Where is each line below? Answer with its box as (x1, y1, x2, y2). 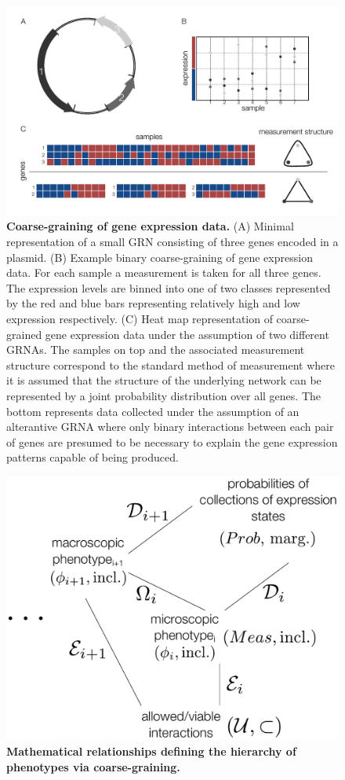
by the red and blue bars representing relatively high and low (6, 295, 300, 311)
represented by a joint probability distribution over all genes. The (6, 387, 321, 403)
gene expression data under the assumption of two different (45, 326, 329, 342)
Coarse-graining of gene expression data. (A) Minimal (6, 218, 294, 234)
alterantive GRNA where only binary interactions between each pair (6, 418, 334, 435)
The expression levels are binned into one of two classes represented (6, 279, 331, 296)
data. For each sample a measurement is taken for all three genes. (6, 264, 321, 281)
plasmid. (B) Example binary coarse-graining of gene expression (6, 248, 313, 265)
